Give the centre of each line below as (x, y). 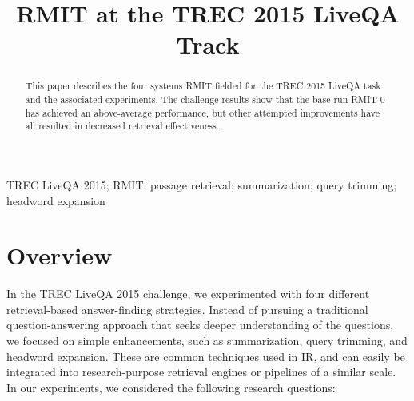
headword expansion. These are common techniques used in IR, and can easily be (206, 356)
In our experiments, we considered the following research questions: (171, 387)
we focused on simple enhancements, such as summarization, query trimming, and (207, 341)
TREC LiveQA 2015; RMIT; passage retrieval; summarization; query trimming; (202, 184)
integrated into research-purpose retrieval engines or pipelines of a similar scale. (201, 372)
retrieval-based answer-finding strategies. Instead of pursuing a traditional (187, 309)
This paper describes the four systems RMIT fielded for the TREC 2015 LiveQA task (203, 86)
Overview (60, 255)
